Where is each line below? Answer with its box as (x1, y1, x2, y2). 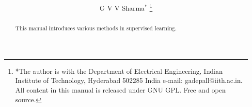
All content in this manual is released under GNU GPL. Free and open (15, 85, 226, 95)
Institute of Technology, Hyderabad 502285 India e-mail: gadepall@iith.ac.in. (15, 75, 243, 85)
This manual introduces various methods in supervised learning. (15, 24, 177, 32)
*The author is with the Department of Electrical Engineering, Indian (15, 66, 223, 76)
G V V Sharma (99, 2, 145, 13)
